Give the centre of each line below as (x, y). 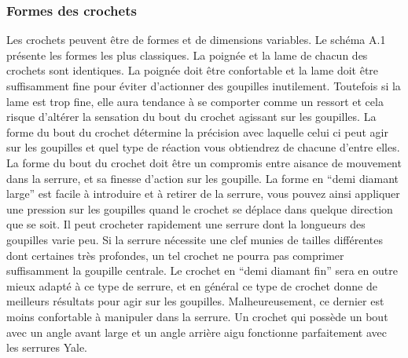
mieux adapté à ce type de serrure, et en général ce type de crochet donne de (192, 285)
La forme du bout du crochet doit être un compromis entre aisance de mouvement (204, 162)
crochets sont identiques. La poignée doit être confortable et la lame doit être (193, 70)
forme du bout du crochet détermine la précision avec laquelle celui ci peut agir (197, 132)
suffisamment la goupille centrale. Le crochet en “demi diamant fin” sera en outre (202, 270)
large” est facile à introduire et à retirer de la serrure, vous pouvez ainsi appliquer (203, 194)
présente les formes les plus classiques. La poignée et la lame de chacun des (187, 55)
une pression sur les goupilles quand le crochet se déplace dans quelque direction (200, 208)
